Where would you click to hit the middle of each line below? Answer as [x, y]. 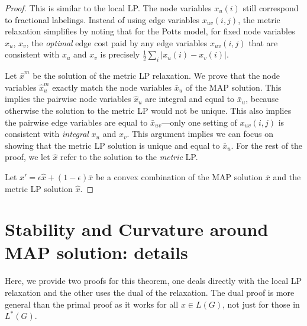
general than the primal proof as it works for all [92, 304]
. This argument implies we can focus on [200, 134]
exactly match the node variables [112, 87]
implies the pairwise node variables [68, 99]
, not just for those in [261, 304]
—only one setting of [199, 122]
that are [263, 42]
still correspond [271, 8]
